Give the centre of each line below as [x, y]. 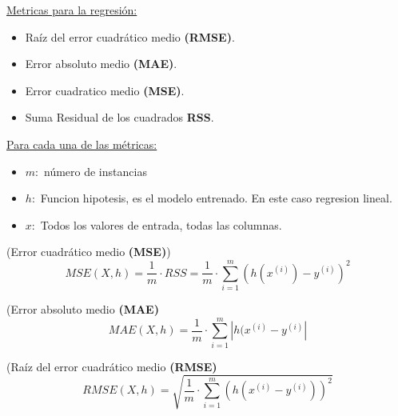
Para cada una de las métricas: [82, 144]
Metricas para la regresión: [72, 10]
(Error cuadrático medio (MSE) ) [89, 252]
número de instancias [95, 171]
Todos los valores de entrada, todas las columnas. [161, 224]
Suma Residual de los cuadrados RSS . [119, 117]
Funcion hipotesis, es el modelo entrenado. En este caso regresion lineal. [216, 198]
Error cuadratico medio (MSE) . [105, 90]
